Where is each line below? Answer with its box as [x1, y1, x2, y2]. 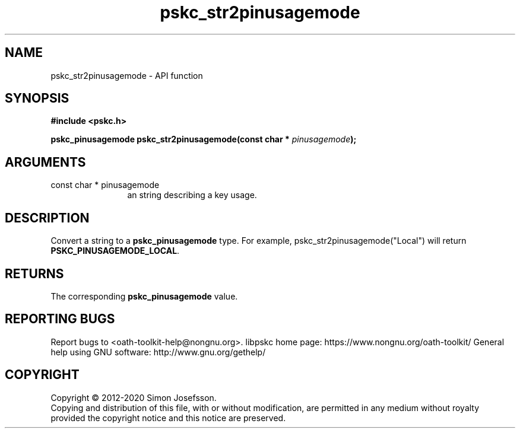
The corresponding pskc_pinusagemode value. [50, 291, 238, 301]
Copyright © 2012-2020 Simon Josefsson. [50, 392, 217, 403]
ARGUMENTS [5, 154, 86, 170]
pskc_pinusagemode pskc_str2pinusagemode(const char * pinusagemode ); [50, 134, 357, 145]
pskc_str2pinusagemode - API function [50, 70, 203, 81]
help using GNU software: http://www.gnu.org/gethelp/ [50, 346, 266, 357]
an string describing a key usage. [127, 190, 257, 200]
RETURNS [5, 266, 64, 281]
